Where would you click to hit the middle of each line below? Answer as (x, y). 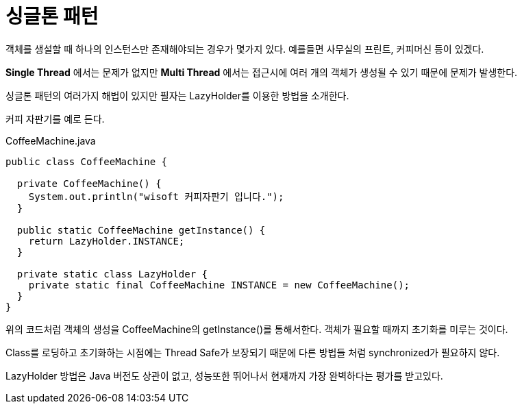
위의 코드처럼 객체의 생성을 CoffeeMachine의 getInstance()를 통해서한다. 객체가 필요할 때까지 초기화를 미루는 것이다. (257, 329)
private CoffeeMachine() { (89, 183)
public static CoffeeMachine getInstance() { (141, 230)
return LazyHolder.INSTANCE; (107, 241)
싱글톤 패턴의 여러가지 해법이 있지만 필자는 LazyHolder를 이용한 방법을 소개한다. (177, 95)
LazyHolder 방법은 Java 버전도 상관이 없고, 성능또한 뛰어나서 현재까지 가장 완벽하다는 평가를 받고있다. (224, 375)
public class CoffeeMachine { (87, 161)
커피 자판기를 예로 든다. (55, 119)
